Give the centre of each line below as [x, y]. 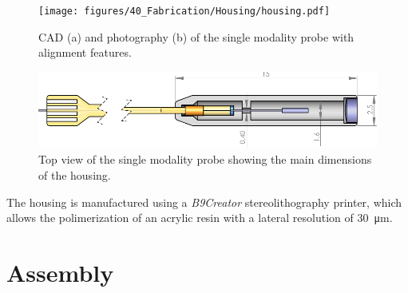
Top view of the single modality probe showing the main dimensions [205, 159]
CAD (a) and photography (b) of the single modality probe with [196, 36]
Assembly [60, 272]
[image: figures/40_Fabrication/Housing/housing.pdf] [184, 11]
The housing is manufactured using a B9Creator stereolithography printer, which [204, 202]
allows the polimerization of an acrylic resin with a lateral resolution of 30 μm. [200, 218]
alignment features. [85, 52]
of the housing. [75, 175]
